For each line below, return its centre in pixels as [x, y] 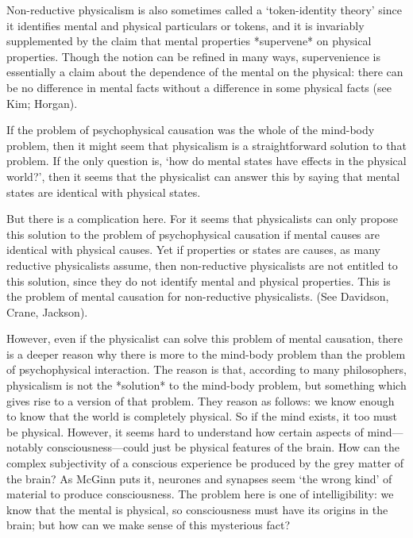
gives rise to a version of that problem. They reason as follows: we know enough [201, 400]
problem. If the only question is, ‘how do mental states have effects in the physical [206, 161]
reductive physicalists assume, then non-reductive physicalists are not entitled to [202, 265]
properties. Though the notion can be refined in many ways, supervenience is [194, 56]
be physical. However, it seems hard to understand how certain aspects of [185, 431]
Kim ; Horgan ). [42, 103]
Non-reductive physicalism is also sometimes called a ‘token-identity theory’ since [204, 10]
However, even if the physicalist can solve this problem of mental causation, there [205, 338]
